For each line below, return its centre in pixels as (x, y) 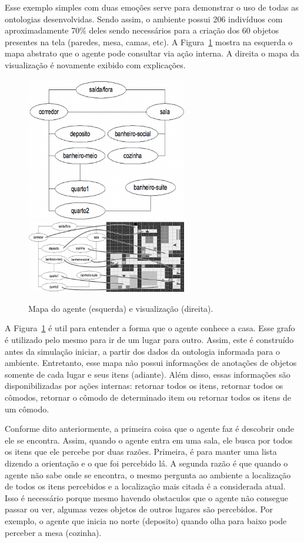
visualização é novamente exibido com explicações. (95, 64)
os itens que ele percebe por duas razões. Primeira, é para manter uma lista (141, 452)
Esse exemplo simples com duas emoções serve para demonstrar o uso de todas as (152, 7)
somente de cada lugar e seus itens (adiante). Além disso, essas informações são (148, 374)
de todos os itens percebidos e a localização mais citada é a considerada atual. (145, 486)
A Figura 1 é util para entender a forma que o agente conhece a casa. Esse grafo (150, 328)
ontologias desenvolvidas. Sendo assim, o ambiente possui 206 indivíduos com (144, 19)
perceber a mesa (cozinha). (53, 532)
